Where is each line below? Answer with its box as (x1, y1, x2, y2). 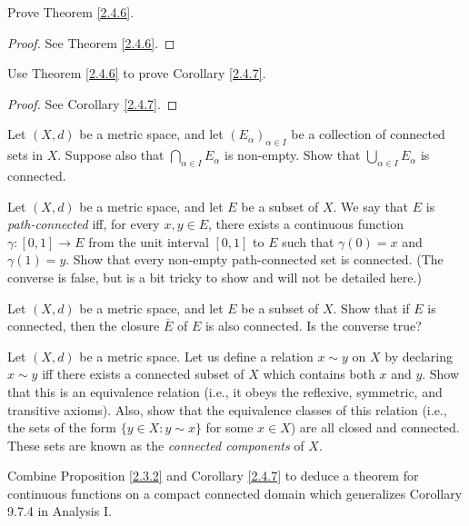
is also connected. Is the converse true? (205, 316, 422, 335)
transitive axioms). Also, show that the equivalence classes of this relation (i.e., (7, 400, 447, 419)
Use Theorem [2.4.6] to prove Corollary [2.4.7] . (7, 64, 266, 83)
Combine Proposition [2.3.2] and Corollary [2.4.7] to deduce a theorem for (7, 466, 419, 485)
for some (205, 418, 254, 437)
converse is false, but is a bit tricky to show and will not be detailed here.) (7, 267, 422, 286)
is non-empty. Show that (225, 145, 361, 164)
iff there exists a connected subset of (42, 364, 244, 383)
